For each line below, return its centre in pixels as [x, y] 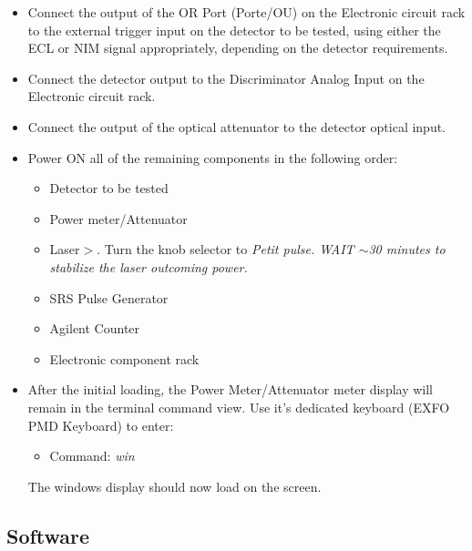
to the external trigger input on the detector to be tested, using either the [234, 30]
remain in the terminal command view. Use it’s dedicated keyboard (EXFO [239, 407]
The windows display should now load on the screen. [174, 486]
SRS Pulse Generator [109, 297]
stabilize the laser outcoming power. [149, 266]
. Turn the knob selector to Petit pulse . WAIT [226, 249]
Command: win [92, 456]
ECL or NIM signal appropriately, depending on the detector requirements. [238, 48]
